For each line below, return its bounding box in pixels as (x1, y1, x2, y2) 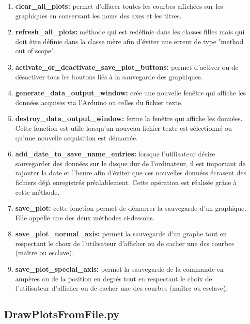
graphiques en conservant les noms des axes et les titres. (15, 10, 182, 20)
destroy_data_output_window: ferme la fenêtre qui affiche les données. (15, 113, 243, 123)
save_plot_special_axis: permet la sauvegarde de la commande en (15, 264, 224, 274)
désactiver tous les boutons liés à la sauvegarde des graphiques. (15, 71, 203, 81)
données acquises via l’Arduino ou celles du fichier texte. (15, 97, 183, 107)
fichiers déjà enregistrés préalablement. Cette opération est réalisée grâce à (15, 177, 237, 187)
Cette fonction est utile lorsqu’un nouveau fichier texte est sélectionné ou (15, 123, 232, 133)
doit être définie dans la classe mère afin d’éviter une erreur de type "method (15, 36, 244, 46)
